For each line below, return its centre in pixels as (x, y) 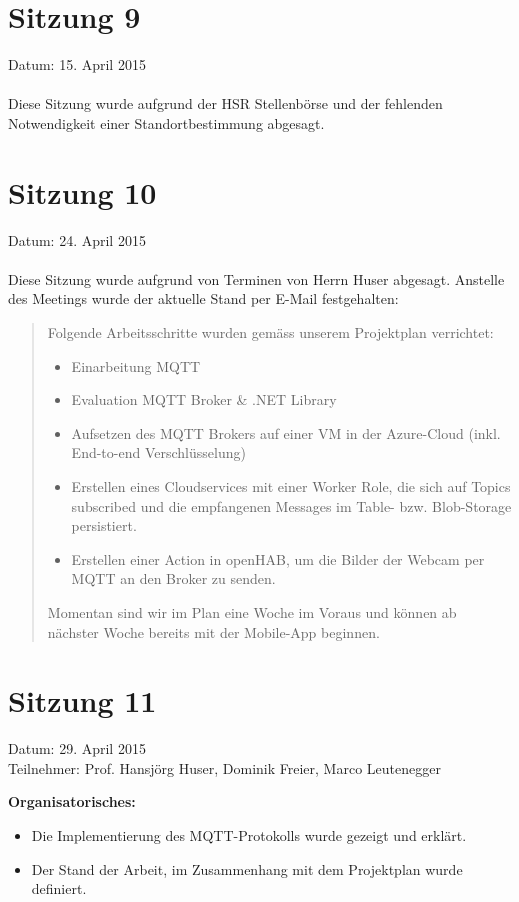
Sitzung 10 (82, 191)
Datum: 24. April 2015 (77, 239)
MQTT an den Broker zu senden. (173, 578)
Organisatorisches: (72, 801)
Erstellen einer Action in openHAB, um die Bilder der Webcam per (278, 558)
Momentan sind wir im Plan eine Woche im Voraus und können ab (252, 611)
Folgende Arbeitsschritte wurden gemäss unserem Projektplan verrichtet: (270, 332)
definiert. (59, 888)
